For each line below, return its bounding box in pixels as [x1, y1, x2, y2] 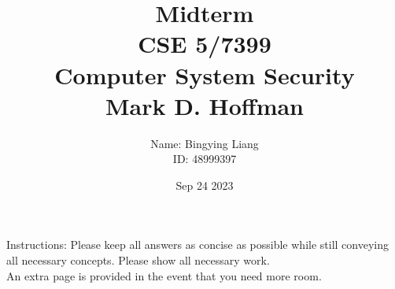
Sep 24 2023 [175, 176, 234, 193]
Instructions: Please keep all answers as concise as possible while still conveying [6, 236, 389, 253]
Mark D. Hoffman [105, 89, 305, 121]
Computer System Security [54, 58, 355, 91]
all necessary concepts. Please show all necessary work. [6, 252, 270, 269]
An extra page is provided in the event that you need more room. [6, 267, 322, 283]
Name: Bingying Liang [150, 135, 259, 151]
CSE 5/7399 [138, 28, 271, 60]
